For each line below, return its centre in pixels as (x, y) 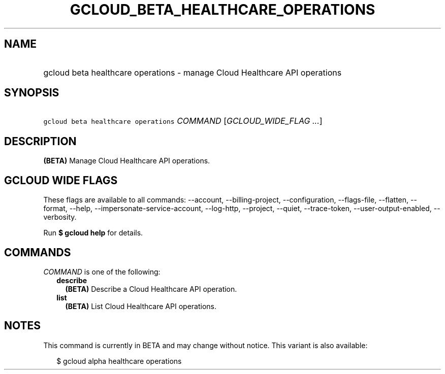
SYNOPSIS (32, 93)
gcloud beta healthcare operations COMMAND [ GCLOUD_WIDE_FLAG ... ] (183, 121)
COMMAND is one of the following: (102, 271)
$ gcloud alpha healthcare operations (119, 361)
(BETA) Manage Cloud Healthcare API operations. (127, 161)
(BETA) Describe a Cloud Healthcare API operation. (151, 289)
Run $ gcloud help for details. (93, 233)
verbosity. (60, 217)
